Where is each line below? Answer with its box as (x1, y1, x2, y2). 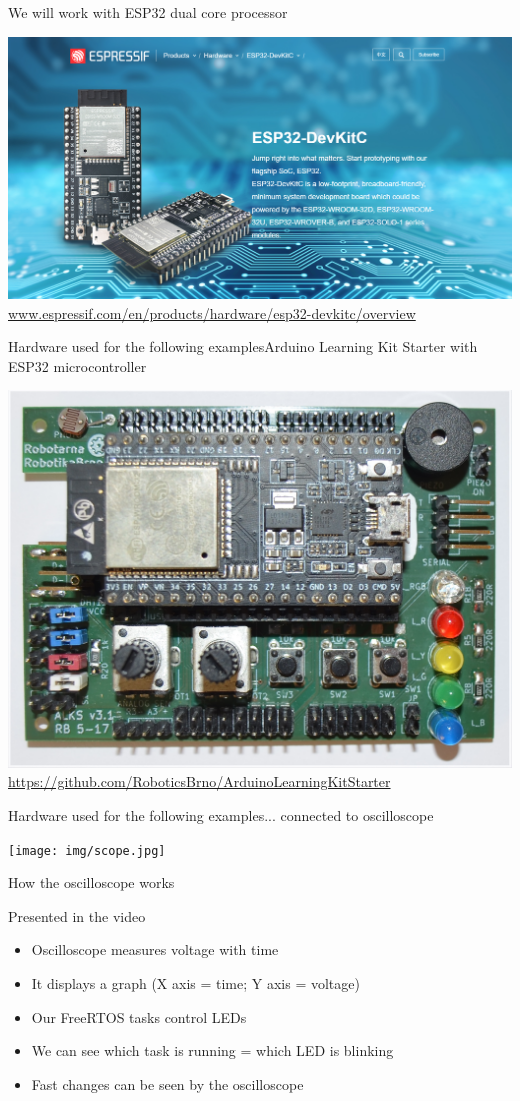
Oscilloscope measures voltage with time (31, 939, 279, 960)
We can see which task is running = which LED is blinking (31, 1040, 394, 1061)
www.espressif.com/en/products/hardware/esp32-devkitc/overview (8, 302, 416, 323)
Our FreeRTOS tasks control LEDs (31, 1006, 247, 1027)
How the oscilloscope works (8, 872, 175, 893)
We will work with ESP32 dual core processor (8, 2, 288, 22)
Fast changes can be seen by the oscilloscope (31, 1073, 304, 1094)
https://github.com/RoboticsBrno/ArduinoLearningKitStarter (8, 771, 391, 792)
